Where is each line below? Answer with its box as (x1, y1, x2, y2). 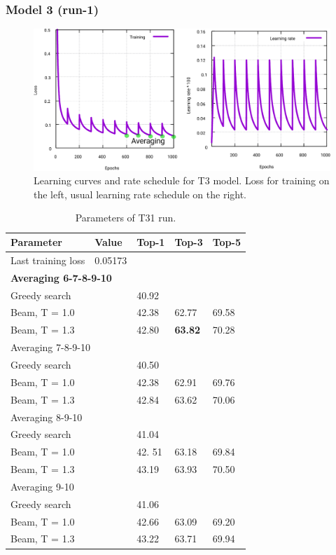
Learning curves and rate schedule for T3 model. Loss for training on (34, 173, 330, 188)
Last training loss (10, 252, 85, 267)
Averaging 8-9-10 (10, 409, 83, 424)
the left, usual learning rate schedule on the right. (34, 186, 247, 201)
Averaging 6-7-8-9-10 (10, 270, 112, 285)
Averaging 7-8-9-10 (10, 340, 90, 355)
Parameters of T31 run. (75, 210, 176, 225)
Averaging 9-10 (10, 479, 74, 493)
